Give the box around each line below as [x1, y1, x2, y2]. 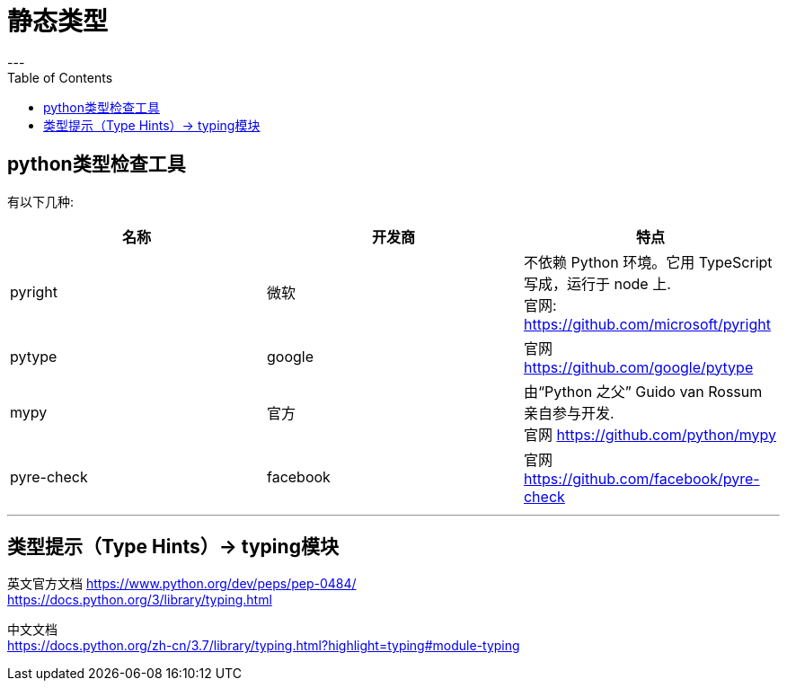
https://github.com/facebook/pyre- [523, 469, 760, 488]
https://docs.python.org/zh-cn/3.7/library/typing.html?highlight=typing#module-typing [7, 638, 520, 654]
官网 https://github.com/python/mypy [523, 425, 777, 444]
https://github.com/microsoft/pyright [523, 314, 771, 333]
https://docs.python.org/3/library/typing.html [7, 592, 272, 608]
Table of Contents [7, 69, 113, 85]
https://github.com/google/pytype [523, 357, 754, 376]
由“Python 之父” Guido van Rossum [523, 382, 763, 401]
